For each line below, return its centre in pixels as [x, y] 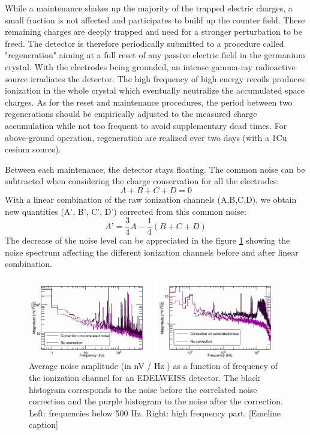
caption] [44, 424]
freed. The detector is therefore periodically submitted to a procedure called [145, 43]
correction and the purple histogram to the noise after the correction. [156, 401]
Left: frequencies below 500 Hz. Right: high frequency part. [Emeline [155, 412]
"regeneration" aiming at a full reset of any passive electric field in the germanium [155, 55]
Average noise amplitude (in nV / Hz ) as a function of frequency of [153, 366]
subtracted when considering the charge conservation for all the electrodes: [142, 181]
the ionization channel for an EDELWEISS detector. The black [145, 377]
